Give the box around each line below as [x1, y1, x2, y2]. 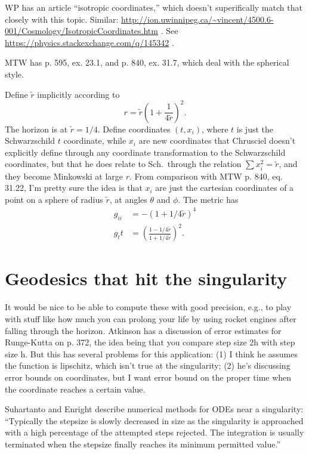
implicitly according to [37, 88, 120, 100]
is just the [236, 122, 273, 135]
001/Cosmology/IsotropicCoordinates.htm [5, 24, 158, 37]
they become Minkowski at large [5, 169, 123, 182]
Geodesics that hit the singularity [5, 266, 288, 291]
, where [202, 122, 228, 135]
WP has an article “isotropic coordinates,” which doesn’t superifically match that [5, 1, 302, 13]
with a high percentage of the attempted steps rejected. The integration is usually [5, 426, 304, 438]
